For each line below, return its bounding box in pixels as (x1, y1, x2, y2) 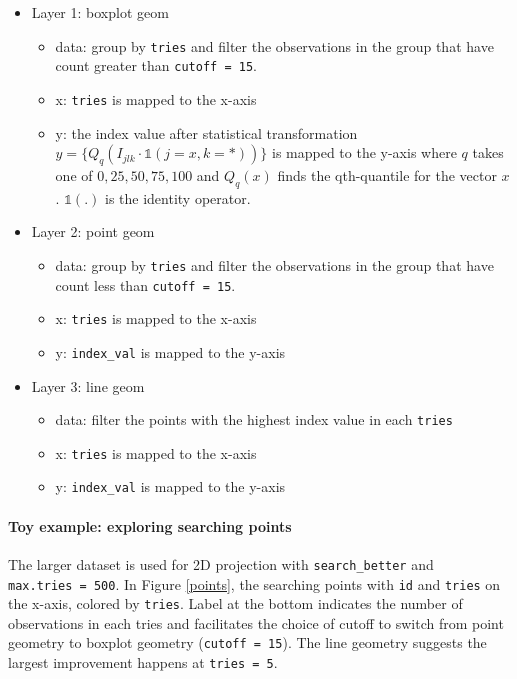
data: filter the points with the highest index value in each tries (55, 409, 453, 430)
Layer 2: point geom (31, 221, 155, 242)
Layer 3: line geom (31, 375, 145, 396)
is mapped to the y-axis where (271, 142, 457, 163)
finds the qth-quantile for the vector (277, 164, 497, 185)
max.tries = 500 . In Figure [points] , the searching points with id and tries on (8, 573, 501, 594)
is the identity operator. (104, 187, 251, 208)
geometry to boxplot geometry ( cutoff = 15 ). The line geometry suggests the (8, 632, 487, 653)
